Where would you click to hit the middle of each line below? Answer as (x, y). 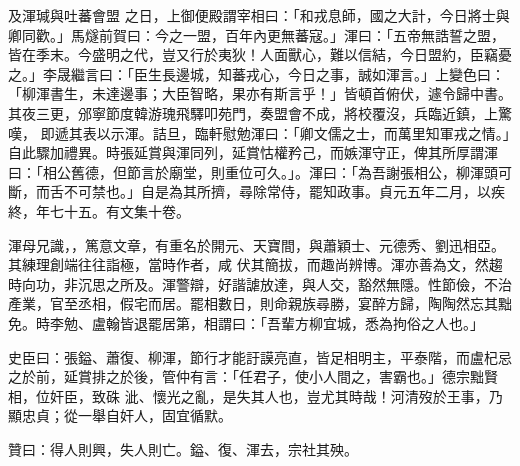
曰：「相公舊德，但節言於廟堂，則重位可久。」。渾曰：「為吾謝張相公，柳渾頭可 (260, 171)
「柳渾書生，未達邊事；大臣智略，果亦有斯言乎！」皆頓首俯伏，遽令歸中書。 (260, 93)
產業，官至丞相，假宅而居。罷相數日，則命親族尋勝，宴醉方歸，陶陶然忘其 (253, 303)
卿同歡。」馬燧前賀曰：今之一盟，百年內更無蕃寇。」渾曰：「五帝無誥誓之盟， (256, 34)
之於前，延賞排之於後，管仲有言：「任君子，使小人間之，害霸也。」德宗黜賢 (253, 376)
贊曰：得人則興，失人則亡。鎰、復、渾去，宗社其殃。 (183, 448)
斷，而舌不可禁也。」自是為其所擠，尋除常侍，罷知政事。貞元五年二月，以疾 (256, 191)
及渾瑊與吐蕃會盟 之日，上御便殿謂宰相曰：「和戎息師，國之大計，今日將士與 (259, 15)
